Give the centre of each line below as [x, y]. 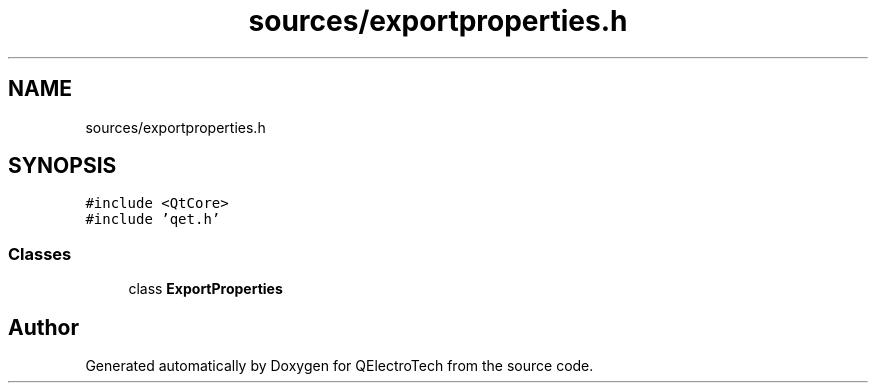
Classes [40, 253]
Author [43, 327]
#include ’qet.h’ [153, 219]
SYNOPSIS [62, 166]
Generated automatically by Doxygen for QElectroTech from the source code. [339, 366]
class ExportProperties [205, 289]
